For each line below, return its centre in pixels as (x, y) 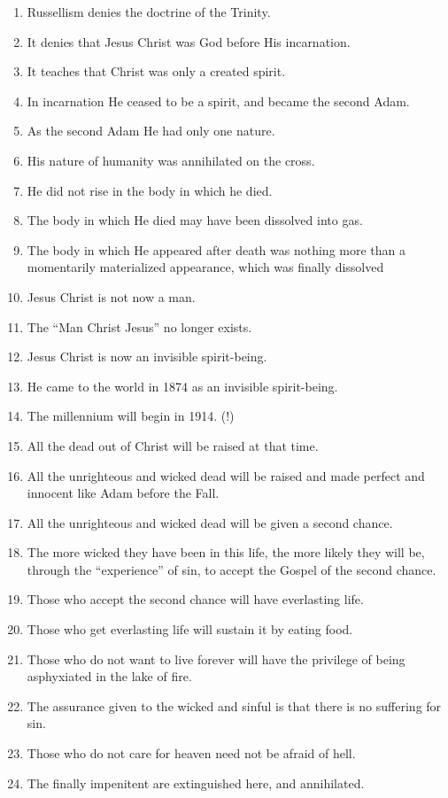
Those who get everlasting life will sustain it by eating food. (190, 629)
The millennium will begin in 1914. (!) (131, 416)
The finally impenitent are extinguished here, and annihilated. (196, 783)
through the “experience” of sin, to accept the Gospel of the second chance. (232, 569)
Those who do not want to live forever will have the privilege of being (216, 659)
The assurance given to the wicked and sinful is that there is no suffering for (234, 705)
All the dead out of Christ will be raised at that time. (173, 445)
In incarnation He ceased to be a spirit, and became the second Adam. (218, 101)
